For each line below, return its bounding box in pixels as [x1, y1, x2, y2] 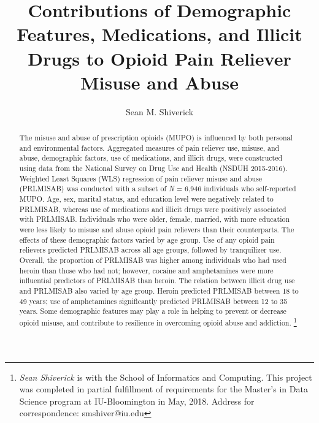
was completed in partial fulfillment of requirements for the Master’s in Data [19, 383, 308, 395]
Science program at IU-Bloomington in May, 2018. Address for [19, 394, 255, 407]
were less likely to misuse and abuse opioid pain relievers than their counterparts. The [19, 224, 294, 234]
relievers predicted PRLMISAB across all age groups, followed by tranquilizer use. [19, 245, 282, 255]
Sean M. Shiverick [125, 105, 194, 118]
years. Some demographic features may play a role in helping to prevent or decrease [19, 306, 286, 316]
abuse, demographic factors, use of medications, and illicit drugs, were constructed [19, 153, 283, 163]
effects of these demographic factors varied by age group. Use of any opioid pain [19, 234, 275, 245]
